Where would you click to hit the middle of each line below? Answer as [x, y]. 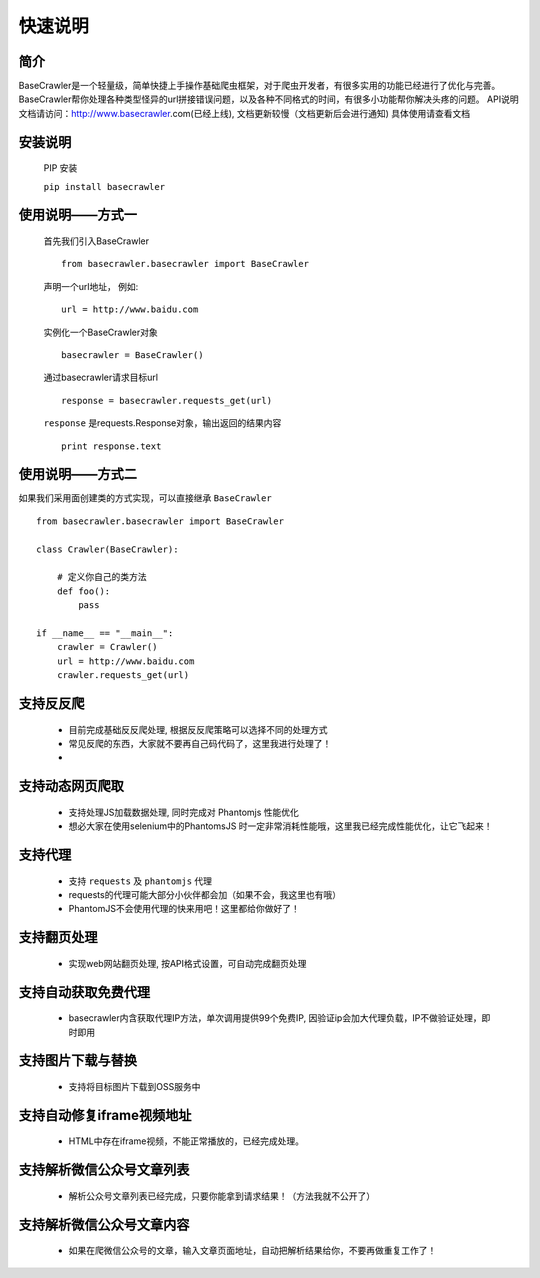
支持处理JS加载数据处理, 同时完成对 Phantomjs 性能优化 [184, 812]
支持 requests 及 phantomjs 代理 [140, 881]
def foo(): [83, 591]
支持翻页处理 [58, 937]
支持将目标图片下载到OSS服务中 [134, 1086]
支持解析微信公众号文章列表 [104, 1170]
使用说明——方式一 [77, 215]
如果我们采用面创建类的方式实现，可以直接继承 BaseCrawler [145, 498]
